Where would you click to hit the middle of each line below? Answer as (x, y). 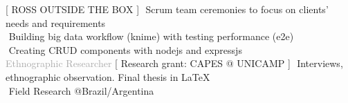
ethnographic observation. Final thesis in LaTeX (108, 76)
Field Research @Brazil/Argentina (81, 90)
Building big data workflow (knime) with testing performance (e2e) (151, 36)
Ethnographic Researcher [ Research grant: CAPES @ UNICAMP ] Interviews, (174, 63)
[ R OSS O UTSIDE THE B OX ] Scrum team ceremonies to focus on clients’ (167, 9)
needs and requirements (56, 22)
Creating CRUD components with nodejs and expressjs (125, 49)
